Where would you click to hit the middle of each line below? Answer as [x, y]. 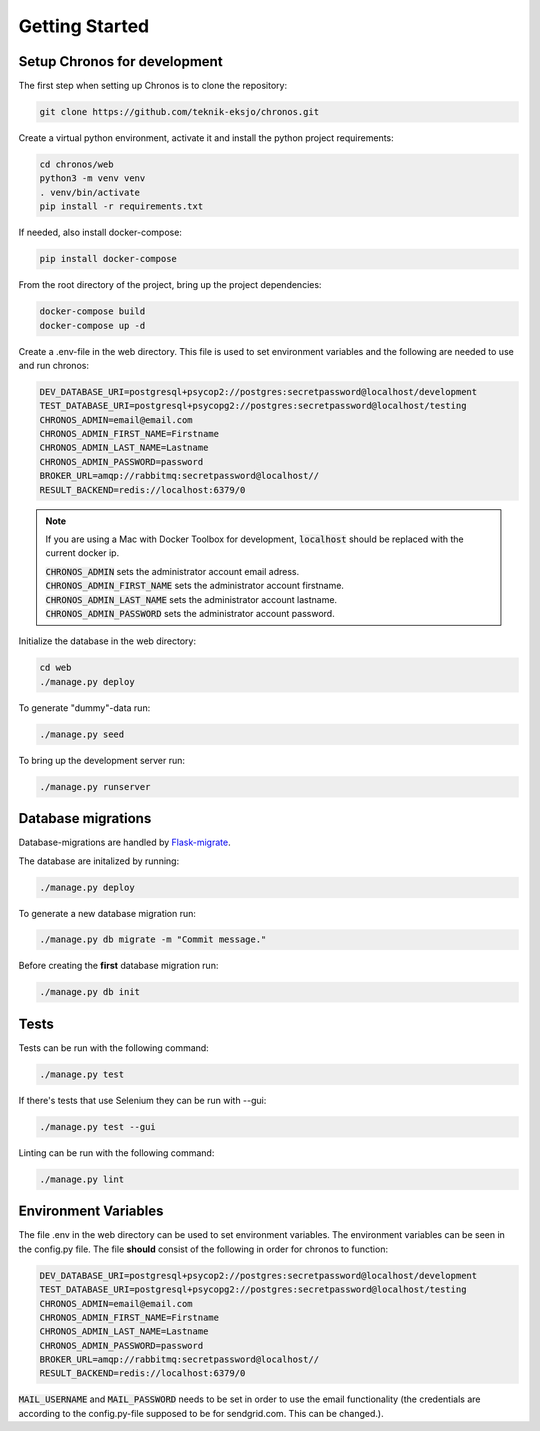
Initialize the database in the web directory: [107, 641]
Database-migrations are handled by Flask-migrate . [124, 842]
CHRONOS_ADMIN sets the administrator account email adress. [172, 571]
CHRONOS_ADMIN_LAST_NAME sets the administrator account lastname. [191, 599]
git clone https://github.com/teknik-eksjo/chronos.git [179, 112]
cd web [55, 668]
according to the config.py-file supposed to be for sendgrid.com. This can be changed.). [201, 1413]
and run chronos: [54, 365]
